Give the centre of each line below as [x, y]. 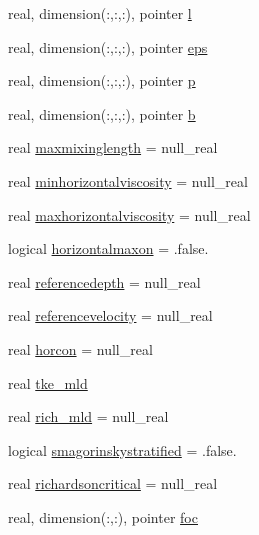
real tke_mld [48, 382]
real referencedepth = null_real [104, 281]
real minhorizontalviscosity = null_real [128, 180]
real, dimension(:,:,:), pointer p [102, 80]
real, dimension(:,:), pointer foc [103, 516]
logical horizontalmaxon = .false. [108, 248]
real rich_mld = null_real [88, 416]
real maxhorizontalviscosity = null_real [129, 214]
